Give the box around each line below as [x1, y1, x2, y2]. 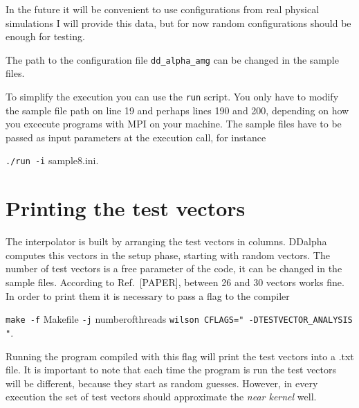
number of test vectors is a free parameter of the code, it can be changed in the [6, 261, 342, 276]
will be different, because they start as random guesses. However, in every [6, 375, 318, 390]
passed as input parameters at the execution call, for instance [6, 130, 266, 144]
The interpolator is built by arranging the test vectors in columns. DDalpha [6, 234, 327, 249]
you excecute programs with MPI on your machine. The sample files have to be [6, 116, 342, 131]
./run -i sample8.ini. [6, 153, 99, 168]
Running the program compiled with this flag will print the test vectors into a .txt [6, 348, 354, 363]
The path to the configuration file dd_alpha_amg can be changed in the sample [6, 52, 339, 66]
